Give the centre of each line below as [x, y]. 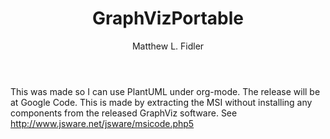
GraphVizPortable [168, 18]
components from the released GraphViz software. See [124, 113]
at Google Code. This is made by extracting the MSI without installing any [161, 102]
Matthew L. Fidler [168, 46]
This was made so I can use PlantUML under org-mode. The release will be [165, 91]
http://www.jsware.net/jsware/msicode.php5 [102, 123]
